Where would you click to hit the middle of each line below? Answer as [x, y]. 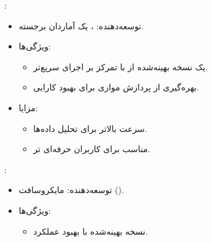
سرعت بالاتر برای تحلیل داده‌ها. [90, 128]
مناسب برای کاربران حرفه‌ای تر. [92, 149]
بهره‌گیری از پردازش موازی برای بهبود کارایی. [116, 87]
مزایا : [28, 107]
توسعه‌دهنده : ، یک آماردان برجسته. [81, 25]
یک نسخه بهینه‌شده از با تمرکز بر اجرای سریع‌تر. [120, 66]
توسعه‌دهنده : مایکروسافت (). [71, 190]
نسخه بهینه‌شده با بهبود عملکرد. [90, 231]
